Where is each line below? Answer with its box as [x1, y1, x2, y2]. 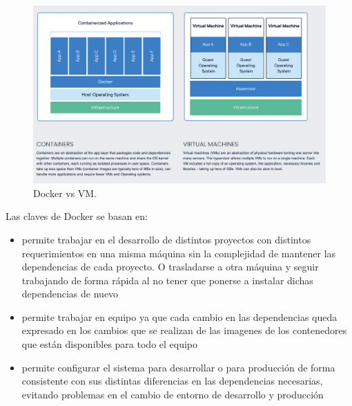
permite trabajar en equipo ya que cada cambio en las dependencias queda [21, 309, 338, 324]
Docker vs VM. [33, 185, 97, 200]
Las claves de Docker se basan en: [6, 209, 148, 223]
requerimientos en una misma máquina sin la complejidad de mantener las [21, 246, 336, 260]
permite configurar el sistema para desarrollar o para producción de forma [21, 360, 335, 374]
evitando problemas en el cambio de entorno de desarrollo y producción [21, 387, 324, 401]
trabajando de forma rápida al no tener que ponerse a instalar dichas [21, 273, 313, 287]
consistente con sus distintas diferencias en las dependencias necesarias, [21, 373, 323, 388]
